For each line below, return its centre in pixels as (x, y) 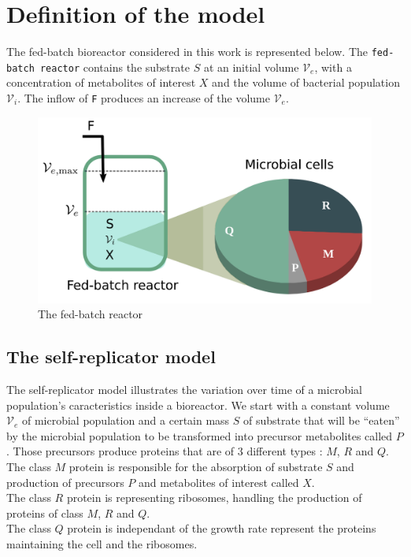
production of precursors (65, 482)
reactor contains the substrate (115, 67)
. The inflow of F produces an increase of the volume (144, 98)
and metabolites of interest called (219, 482)
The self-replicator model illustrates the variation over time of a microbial (184, 390)
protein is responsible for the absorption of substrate (196, 467)
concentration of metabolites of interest (101, 82)
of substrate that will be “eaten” (322, 420)
